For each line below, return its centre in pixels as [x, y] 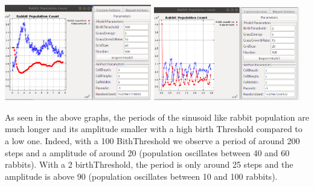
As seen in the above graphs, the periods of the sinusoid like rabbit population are [157, 117]
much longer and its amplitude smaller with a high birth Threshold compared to [154, 129]
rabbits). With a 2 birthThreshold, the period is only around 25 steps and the [149, 164]
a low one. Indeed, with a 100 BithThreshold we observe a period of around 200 [152, 141]
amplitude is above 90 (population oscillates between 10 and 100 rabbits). [141, 176]
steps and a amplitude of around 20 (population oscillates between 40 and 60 [147, 152]
